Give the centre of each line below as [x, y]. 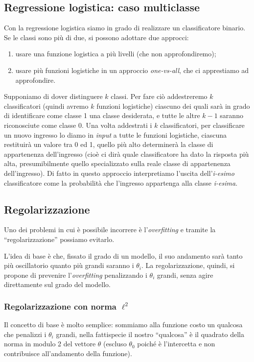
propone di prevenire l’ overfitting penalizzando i [76, 275]
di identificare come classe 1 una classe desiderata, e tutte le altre [102, 115]
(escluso [115, 344]
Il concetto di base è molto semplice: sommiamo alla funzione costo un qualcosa [123, 325]
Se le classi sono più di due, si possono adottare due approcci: [96, 37]
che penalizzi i [25, 334]
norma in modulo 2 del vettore [50, 344]
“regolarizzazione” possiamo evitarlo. [59, 239]
